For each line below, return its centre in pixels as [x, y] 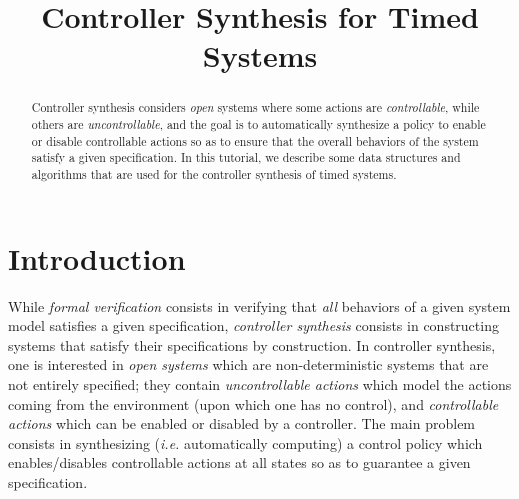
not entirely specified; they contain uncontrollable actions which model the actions [260, 383]
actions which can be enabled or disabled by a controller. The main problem [242, 423]
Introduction [97, 257]
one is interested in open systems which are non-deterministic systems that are [248, 364]
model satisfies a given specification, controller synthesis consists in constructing [253, 325]
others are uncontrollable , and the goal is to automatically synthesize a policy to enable [258, 124]
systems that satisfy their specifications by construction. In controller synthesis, [252, 344]
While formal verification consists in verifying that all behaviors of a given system [259, 305]
